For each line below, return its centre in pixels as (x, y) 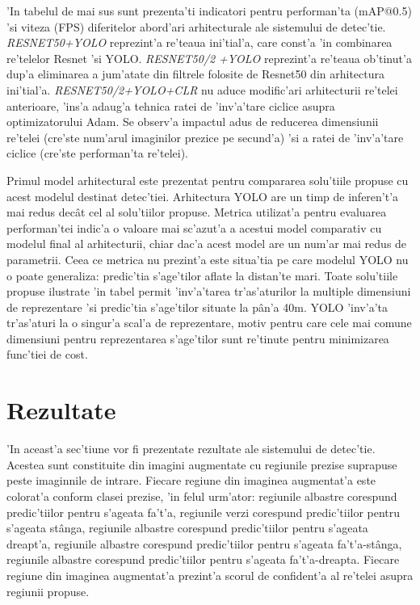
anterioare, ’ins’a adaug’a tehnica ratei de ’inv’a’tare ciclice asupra (171, 105)
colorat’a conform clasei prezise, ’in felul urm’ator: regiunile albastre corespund (202, 496)
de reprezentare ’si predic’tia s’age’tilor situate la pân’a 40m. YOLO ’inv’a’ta (197, 307)
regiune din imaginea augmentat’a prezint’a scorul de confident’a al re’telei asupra (210, 575)
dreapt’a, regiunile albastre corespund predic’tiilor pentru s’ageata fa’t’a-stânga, (204, 543)
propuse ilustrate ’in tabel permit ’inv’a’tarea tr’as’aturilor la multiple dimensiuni (209, 291)
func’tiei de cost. (47, 354)
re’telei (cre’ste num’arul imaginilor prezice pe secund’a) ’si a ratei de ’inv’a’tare (205, 137)
